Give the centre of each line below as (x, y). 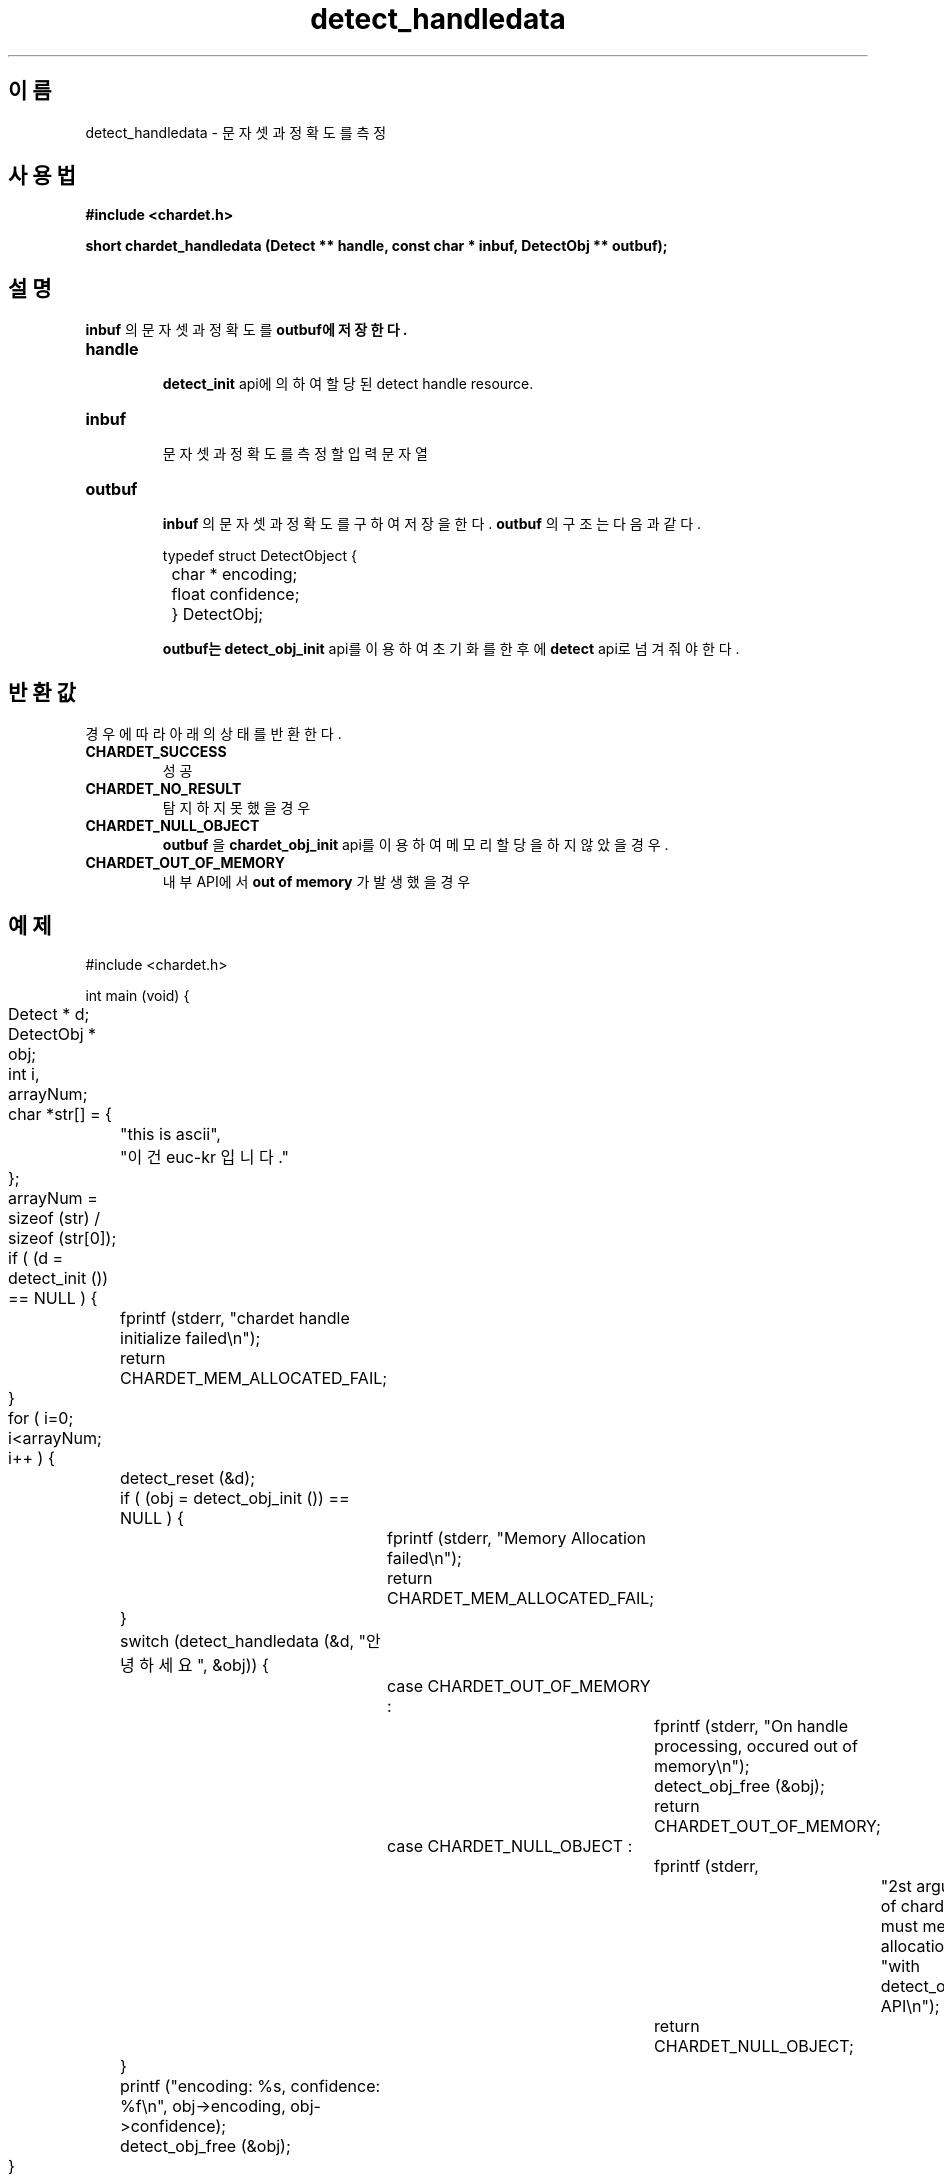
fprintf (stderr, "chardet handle (235, 1317)
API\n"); (910, 2005)
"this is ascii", (170, 1133)
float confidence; (235, 594)
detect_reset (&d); (187, 1477)
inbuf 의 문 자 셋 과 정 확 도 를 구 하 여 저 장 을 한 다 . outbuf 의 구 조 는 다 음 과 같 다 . (432, 524)
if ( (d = (36, 1257)
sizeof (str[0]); (62, 1237)
